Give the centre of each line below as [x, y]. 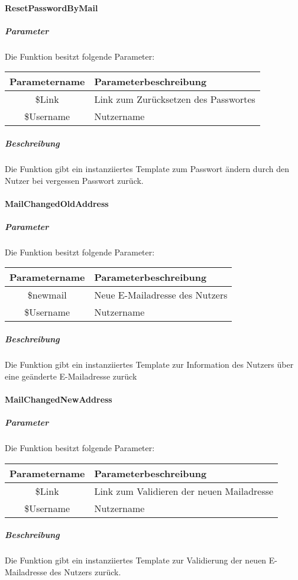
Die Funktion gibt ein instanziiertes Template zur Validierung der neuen [136, 560]
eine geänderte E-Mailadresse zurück [71, 376]
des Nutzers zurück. [85, 571]
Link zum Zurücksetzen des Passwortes [175, 99]
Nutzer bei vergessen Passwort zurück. [74, 180]
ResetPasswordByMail [51, 7]
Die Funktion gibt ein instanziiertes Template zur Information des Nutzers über [149, 364]
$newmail [47, 295]
